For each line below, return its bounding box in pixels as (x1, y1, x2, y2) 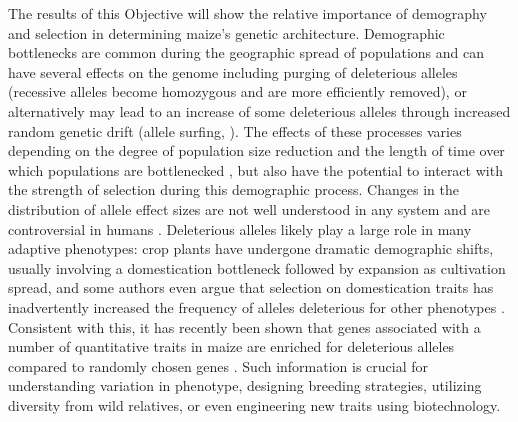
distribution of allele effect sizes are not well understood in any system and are (8, 198, 491, 219)
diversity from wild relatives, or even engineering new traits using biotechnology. (8, 394, 501, 415)
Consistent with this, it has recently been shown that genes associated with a (8, 316, 481, 337)
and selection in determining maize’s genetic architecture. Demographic (8, 22, 445, 43)
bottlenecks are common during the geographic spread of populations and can (8, 42, 485, 63)
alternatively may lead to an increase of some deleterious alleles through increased (8, 100, 511, 121)
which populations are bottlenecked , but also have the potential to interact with (8, 159, 503, 180)
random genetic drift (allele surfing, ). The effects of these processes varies (8, 120, 462, 141)
